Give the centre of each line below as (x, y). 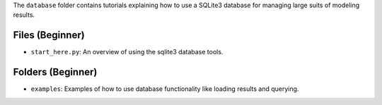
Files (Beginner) (49, 35)
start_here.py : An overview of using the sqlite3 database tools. (127, 52)
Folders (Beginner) (55, 72)
